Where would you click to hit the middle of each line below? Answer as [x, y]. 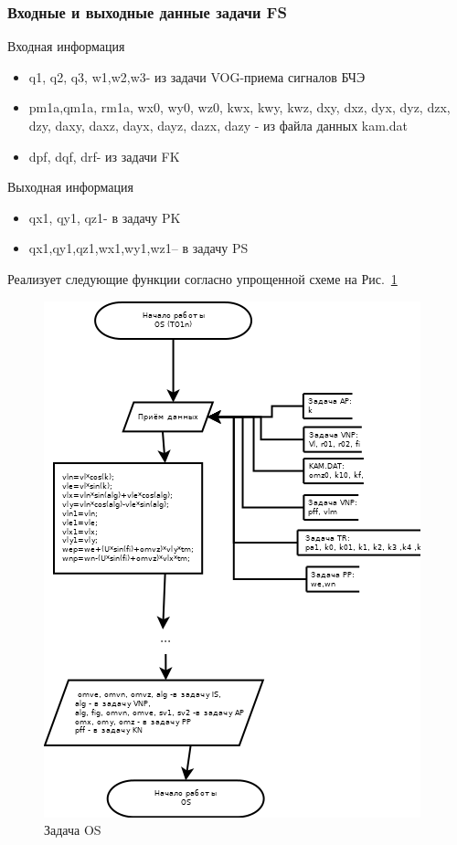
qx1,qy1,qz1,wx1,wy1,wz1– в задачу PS [138, 248]
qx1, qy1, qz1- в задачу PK [105, 217]
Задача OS [73, 830]
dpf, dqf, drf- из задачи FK [104, 156]
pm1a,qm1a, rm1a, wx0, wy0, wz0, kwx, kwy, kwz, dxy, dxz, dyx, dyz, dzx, [239, 107]
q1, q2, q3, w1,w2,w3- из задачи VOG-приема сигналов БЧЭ [197, 76]
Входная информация [66, 46]
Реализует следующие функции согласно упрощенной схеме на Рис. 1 [202, 278]
